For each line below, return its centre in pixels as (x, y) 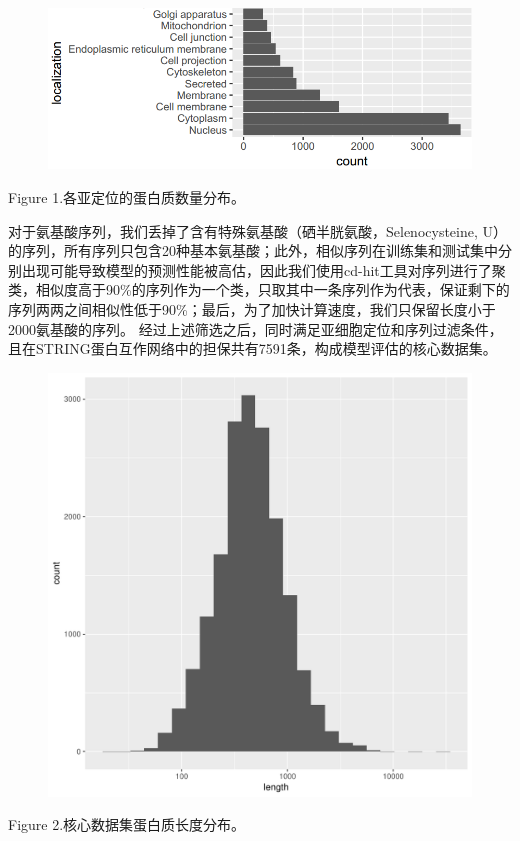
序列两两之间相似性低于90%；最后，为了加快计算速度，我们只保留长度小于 (252, 309)
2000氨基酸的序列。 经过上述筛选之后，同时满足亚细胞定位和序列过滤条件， (255, 328)
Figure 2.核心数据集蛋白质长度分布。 (127, 824)
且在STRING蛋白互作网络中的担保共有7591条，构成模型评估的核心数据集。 (252, 348)
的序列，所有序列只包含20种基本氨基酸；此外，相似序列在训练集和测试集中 (253, 250)
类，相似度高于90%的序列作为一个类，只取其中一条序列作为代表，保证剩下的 (259, 289)
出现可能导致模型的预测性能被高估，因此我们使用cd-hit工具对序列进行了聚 (263, 269)
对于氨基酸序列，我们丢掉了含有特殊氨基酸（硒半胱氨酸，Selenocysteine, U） (258, 230)
